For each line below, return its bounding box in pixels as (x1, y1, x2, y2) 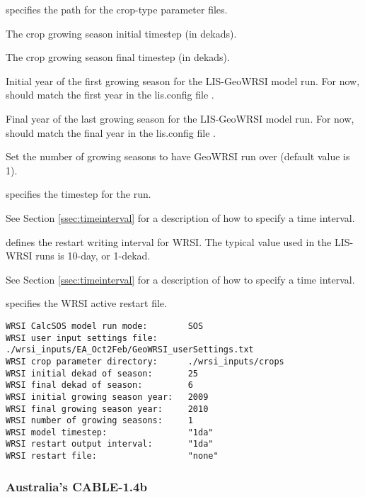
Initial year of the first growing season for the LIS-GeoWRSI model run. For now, (6, 73, 360, 88)
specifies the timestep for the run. (6, 186, 151, 201)
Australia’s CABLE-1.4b (6, 477, 147, 495)
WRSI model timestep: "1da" (6, 427, 214, 437)
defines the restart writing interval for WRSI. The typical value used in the (6, 234, 332, 249)
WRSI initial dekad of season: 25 (6, 368, 199, 379)
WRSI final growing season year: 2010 (6, 403, 209, 414)
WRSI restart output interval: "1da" (6, 439, 214, 449)
